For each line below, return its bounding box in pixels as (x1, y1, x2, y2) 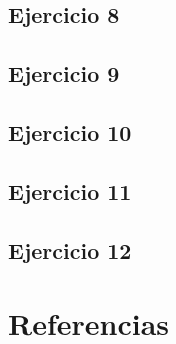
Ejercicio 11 (8, 175, 132, 206)
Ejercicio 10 (8, 116, 132, 147)
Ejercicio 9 (8, 58, 120, 89)
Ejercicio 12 (8, 234, 132, 265)
